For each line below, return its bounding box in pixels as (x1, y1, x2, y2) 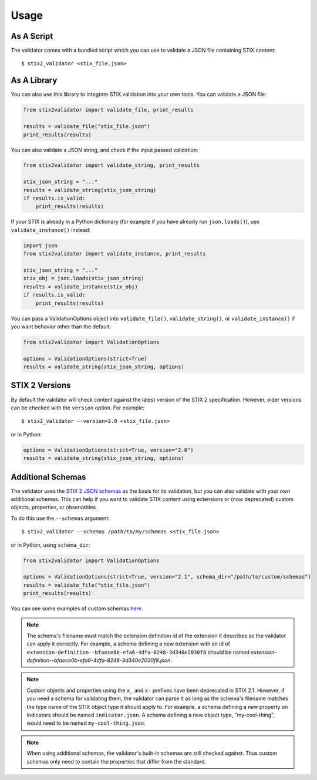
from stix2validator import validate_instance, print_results (23, 250, 206, 257)
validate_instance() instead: (11, 226, 91, 233)
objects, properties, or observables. (11, 504, 97, 511)
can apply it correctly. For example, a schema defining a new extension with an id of (26, 640, 230, 647)
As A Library (11, 75, 58, 85)
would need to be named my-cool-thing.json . (26, 720, 146, 727)
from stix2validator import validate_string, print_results (23, 162, 200, 169)
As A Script (11, 31, 53, 41)
